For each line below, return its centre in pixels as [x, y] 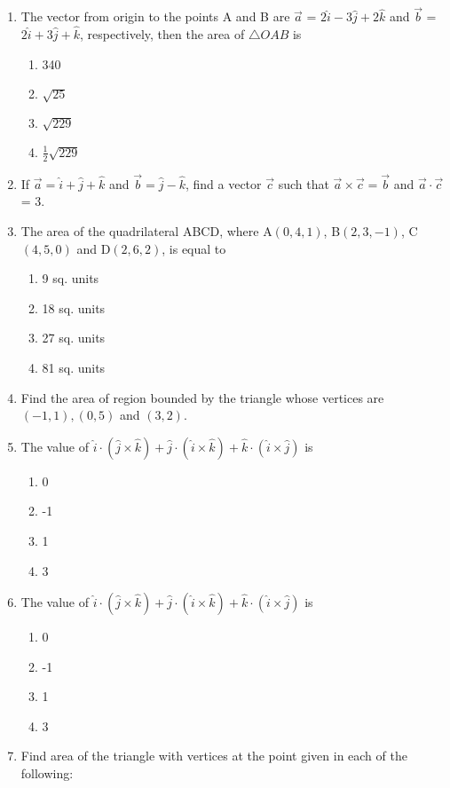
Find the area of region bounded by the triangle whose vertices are [202, 397]
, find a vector [223, 183]
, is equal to [194, 248]
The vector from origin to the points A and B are [155, 16]
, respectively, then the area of [162, 34]
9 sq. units [71, 278]
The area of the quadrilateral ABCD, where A [146, 230]
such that [304, 183]
